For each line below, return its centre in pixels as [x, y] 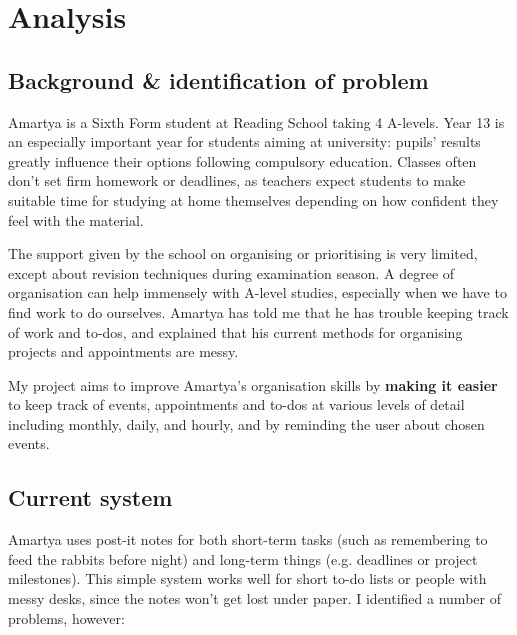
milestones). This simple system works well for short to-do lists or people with [247, 578]
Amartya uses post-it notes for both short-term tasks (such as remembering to [248, 539]
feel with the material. [76, 219]
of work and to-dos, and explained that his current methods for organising [235, 331]
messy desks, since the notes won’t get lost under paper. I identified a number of [254, 598]
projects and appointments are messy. [123, 351]
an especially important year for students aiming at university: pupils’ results [244, 141]
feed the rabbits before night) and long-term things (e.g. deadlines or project [243, 558]
